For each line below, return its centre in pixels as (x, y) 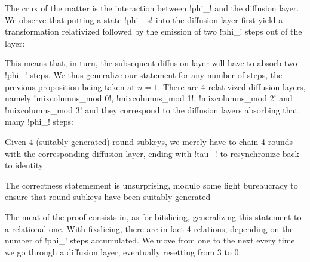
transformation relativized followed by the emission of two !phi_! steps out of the (154, 31)
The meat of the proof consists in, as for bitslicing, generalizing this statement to (153, 216)
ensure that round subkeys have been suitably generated (108, 197)
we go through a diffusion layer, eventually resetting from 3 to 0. (123, 252)
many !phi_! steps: (39, 121)
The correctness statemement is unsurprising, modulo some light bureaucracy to (151, 185)
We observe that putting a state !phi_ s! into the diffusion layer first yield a (144, 19)
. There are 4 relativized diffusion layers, (232, 86)
